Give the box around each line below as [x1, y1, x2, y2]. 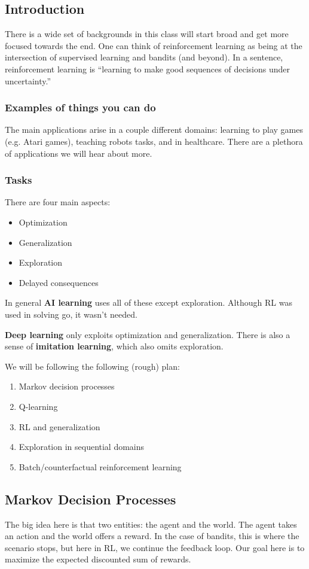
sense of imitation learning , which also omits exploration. [5, 340, 224, 352]
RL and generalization [19, 420, 100, 433]
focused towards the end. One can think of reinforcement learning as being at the [5, 39, 302, 51]
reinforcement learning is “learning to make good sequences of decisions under [5, 62, 290, 75]
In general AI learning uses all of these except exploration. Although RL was [5, 296, 292, 309]
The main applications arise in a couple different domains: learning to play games [5, 123, 303, 136]
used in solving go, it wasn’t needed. [5, 308, 137, 320]
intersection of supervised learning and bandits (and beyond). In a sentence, [5, 51, 283, 63]
